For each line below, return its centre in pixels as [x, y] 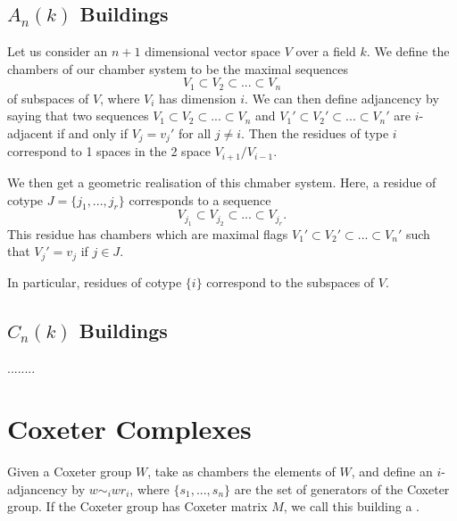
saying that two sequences [78, 116]
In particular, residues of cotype [95, 281]
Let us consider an [58, 51]
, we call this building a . [351, 506]
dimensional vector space [213, 51]
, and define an [392, 471]
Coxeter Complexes [129, 429]
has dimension [198, 98]
